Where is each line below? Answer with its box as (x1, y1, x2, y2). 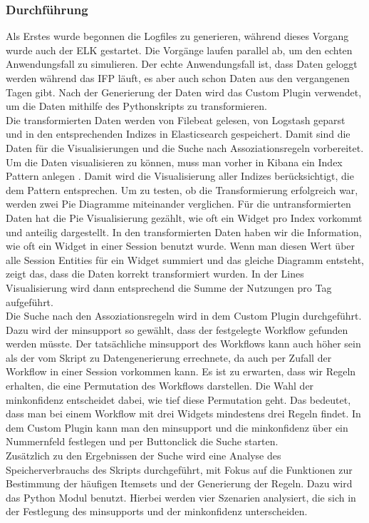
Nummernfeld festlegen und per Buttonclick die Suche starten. (6, 434, 279, 449)
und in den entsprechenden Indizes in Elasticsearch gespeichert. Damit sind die (6, 126, 350, 141)
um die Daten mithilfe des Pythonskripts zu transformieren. (6, 98, 267, 113)
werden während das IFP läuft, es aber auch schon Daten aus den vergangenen (6, 71, 350, 85)
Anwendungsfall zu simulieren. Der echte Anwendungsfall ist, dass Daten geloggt (6, 56, 358, 71)
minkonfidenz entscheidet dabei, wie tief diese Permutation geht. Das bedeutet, (6, 392, 351, 407)
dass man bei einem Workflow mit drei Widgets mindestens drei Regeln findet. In (6, 406, 361, 421)
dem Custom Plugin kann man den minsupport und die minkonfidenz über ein (6, 420, 348, 435)
